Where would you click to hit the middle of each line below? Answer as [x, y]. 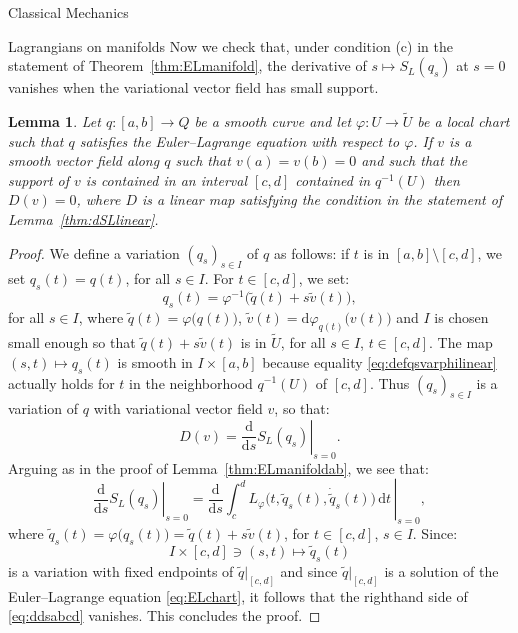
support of [39, 179]
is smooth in [155, 361]
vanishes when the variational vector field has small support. [193, 87]
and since [309, 570]
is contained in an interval [166, 179]
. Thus [389, 382]
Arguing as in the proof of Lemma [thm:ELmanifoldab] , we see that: [218, 467]
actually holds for [61, 382]
